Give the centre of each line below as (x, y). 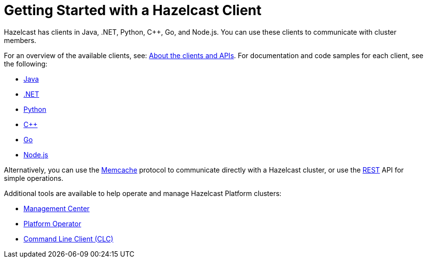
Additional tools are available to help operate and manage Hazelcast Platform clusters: (143, 193)
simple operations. (34, 178)
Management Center (57, 208)
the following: (26, 64)
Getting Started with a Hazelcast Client (133, 10)
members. (20, 40)
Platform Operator (52, 223)
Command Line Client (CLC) (68, 239)
